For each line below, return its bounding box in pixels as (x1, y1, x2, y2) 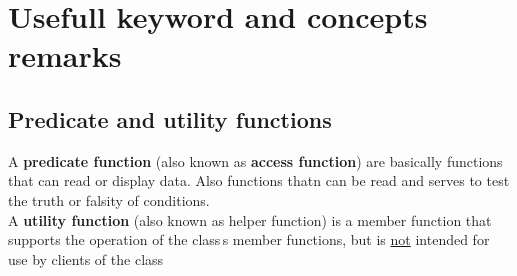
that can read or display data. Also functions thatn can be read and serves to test (8, 170, 510, 191)
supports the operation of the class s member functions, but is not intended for (8, 229, 490, 250)
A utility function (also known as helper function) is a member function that (8, 209, 492, 230)
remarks (8, 35, 122, 76)
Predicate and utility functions (8, 103, 332, 134)
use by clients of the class (8, 248, 164, 269)
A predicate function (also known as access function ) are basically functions (8, 150, 503, 171)
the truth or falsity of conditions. (8, 189, 210, 210)
